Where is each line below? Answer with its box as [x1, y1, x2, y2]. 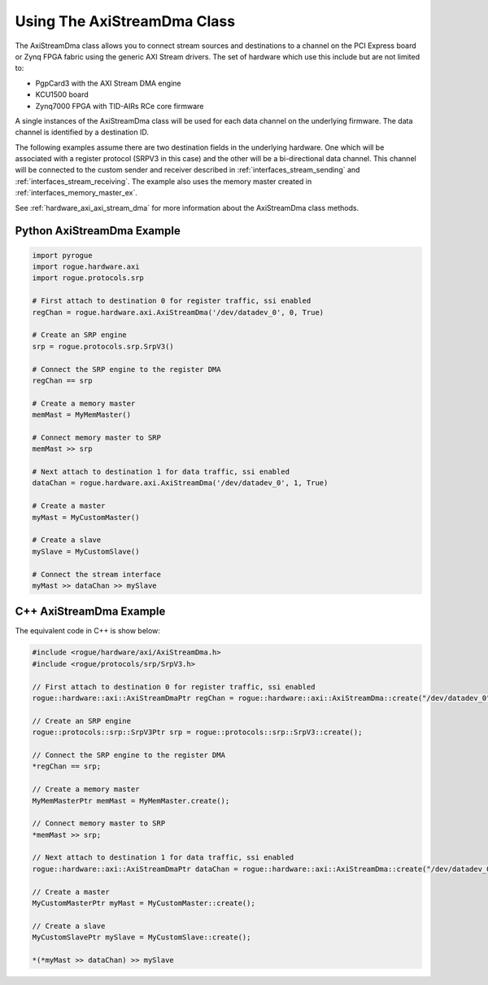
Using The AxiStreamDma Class [15, 12, 236, 30]
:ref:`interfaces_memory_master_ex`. [15, 188, 137, 198]
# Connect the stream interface [32, 570, 162, 579]
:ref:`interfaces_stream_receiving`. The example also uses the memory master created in [15, 176, 312, 186]
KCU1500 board [35, 90, 89, 99]
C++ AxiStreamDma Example [15, 605, 166, 619]
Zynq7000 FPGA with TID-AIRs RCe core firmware [35, 101, 204, 111]
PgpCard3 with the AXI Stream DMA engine [35, 78, 181, 88]
